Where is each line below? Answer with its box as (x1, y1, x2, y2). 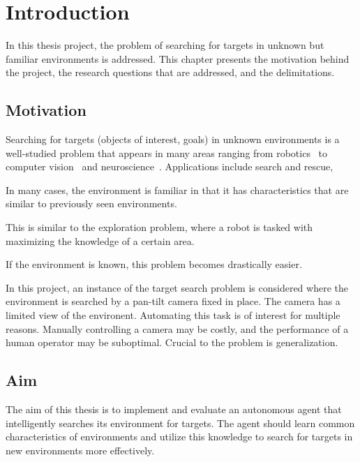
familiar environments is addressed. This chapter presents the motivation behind (6, 51, 350, 66)
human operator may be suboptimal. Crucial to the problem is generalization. (6, 335, 338, 350)
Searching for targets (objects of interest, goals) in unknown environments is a (6, 132, 340, 147)
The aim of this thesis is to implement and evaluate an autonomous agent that (6, 402, 342, 417)
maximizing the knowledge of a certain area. (6, 233, 195, 248)
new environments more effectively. (6, 442, 155, 457)
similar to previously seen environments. (6, 196, 177, 211)
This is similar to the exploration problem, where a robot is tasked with (6, 220, 313, 234)
